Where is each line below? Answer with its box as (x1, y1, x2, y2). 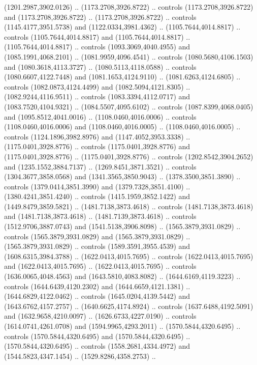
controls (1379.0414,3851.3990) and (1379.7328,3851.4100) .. (4, 181, 190, 191)
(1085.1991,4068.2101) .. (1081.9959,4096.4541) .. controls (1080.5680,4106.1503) (4, 51, 253, 62)
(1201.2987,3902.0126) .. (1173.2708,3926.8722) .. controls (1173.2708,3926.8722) (4, 2, 253, 12)
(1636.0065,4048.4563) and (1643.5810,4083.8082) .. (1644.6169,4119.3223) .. (4, 271, 241, 282)
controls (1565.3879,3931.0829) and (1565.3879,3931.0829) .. (4, 231, 190, 241)
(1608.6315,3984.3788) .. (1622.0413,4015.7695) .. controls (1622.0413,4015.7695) (4, 250, 253, 261)
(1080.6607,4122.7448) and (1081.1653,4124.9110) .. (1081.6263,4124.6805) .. (4, 71, 241, 82)
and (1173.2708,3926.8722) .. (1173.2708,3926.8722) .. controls (4, 11, 197, 22)
